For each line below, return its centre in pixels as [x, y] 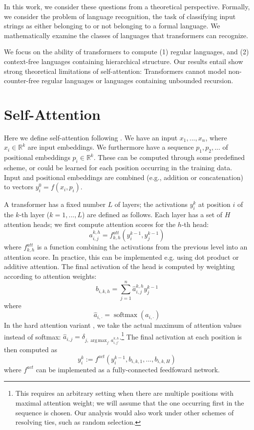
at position [214, 204]
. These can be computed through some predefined [169, 157]
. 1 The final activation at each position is [181, 336]
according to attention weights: [50, 276]
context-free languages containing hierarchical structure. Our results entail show [124, 61]
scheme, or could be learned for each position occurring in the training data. [118, 168]
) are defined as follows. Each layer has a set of [152, 215]
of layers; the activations [151, 204]
